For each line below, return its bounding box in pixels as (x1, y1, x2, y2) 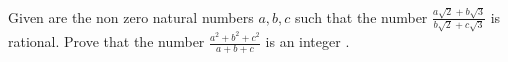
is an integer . (265, 31, 350, 52)
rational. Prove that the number (8, 31, 205, 52)
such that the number (295, 6, 428, 27)
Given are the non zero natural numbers (8, 6, 254, 27)
